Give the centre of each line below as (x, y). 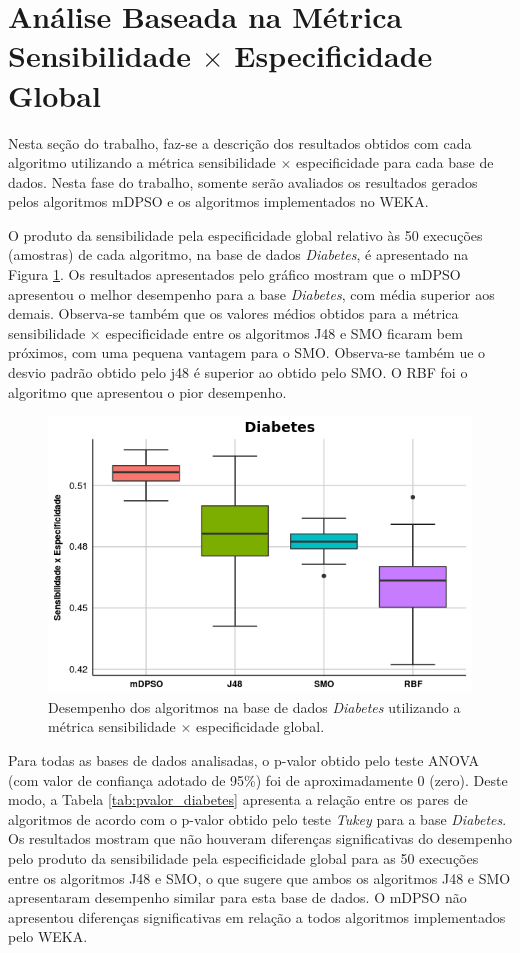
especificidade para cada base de (395, 162)
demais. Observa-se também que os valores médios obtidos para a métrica (233, 313)
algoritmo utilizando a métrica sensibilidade (142, 162)
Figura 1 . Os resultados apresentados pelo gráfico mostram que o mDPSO (234, 274)
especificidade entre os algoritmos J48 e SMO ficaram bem (284, 332)
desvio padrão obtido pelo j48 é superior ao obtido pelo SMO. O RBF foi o (238, 372)
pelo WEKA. (48, 936)
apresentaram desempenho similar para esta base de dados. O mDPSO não (237, 897)
